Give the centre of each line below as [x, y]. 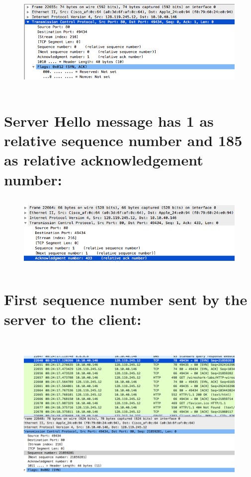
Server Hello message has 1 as [109, 121]
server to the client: [73, 319]
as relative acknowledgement [104, 160]
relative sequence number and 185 [123, 140]
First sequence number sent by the [126, 299]
